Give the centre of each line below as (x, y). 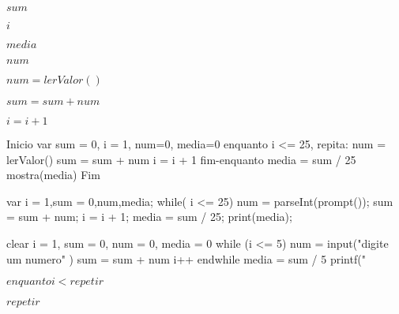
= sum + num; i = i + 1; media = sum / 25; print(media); (149, 217)
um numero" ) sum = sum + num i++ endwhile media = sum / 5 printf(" (186, 258)
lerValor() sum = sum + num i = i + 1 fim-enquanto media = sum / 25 (181, 159)
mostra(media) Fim (53, 175)
